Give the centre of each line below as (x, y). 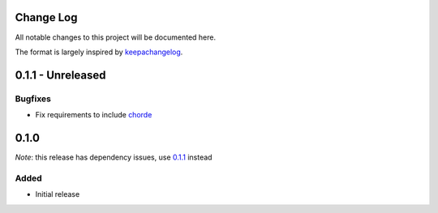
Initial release (58, 194)
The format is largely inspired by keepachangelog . (99, 52)
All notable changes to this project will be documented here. (116, 37)
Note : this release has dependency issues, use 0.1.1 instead (114, 157)
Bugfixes (33, 99)
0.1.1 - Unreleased (60, 75)
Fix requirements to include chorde (94, 115)
